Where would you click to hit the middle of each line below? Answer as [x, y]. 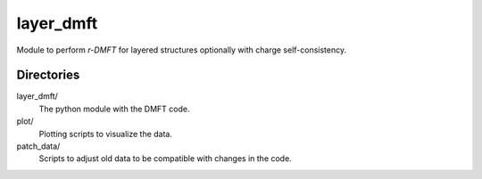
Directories [48, 75]
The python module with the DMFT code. [114, 109]
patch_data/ [38, 146]
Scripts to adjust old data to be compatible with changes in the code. [165, 159]
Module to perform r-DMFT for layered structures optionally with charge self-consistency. [182, 50]
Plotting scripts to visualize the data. [106, 134]
